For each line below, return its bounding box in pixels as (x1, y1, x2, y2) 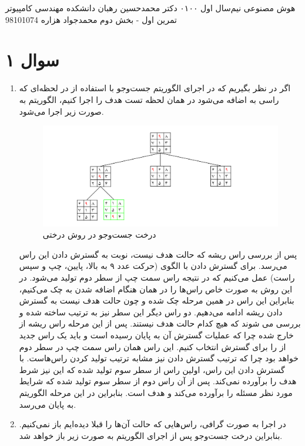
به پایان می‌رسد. (19, 398, 76, 410)
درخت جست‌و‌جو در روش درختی (42, 228, 156, 241)
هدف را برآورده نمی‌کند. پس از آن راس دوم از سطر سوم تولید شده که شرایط (19, 375, 297, 387)
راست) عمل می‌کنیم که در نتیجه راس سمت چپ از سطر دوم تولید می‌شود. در (19, 271, 295, 284)
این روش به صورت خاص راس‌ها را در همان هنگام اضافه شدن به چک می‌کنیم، (19, 282, 293, 295)
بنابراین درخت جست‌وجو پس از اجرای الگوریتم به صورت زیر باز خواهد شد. (19, 429, 283, 441)
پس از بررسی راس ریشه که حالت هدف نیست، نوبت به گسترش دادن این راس (19, 248, 297, 260)
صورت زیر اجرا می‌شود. (19, 105, 104, 117)
